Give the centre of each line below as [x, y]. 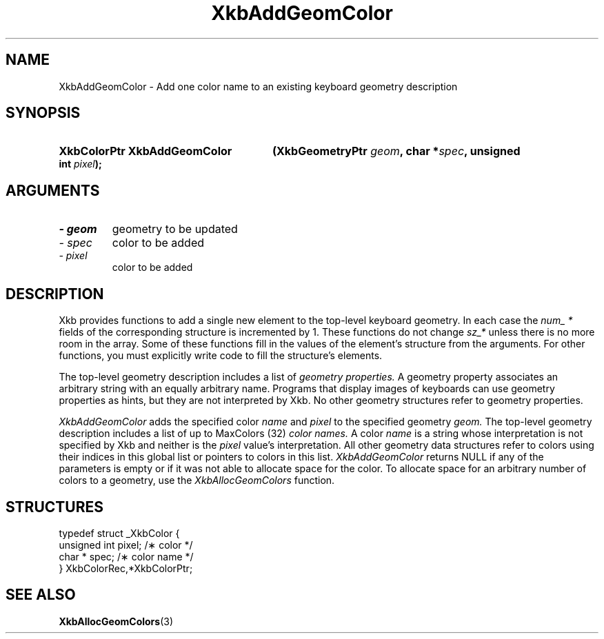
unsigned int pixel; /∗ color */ [126, 545]
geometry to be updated [175, 229]
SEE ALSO [41, 595]
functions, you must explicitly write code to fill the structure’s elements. [221, 356]
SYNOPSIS [43, 113]
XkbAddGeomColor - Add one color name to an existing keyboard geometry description [258, 86]
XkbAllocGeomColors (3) [116, 621]
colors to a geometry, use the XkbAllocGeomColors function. [197, 480]
